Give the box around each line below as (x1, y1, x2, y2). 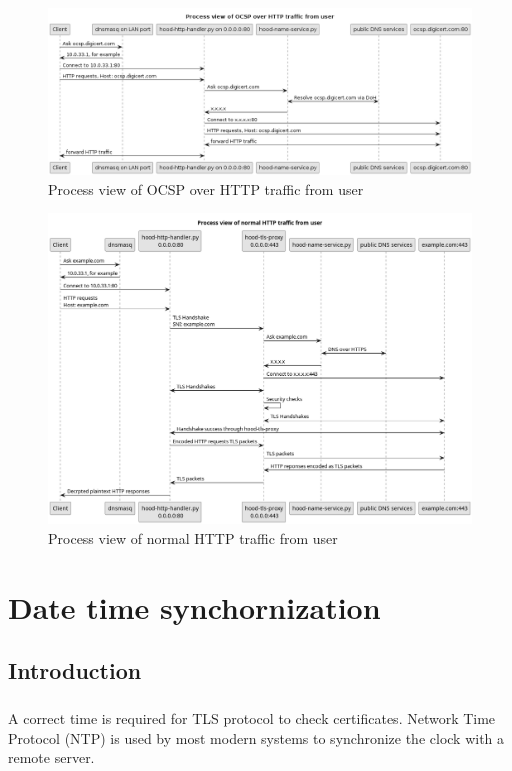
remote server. (8, 747, 95, 768)
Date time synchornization (8, 586, 381, 627)
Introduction (8, 655, 142, 686)
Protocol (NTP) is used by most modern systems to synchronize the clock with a (8, 727, 505, 748)
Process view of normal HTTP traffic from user (48, 528, 338, 549)
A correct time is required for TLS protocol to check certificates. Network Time (8, 708, 496, 729)
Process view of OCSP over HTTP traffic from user (48, 178, 364, 199)
